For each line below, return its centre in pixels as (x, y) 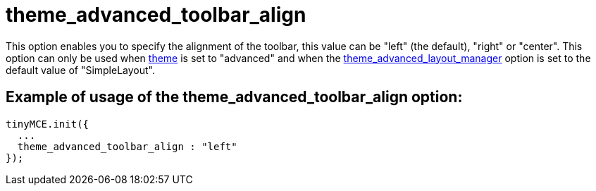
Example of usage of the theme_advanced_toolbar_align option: (234, 97)
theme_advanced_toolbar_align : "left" (127, 146)
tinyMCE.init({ (48, 124)
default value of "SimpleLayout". (81, 70)
